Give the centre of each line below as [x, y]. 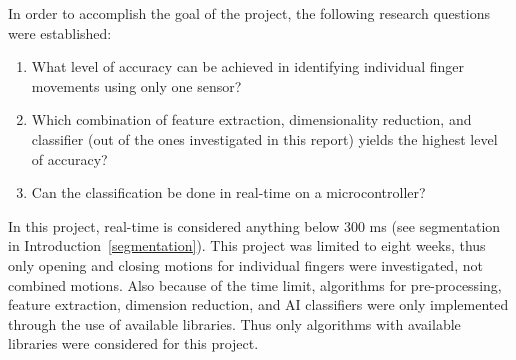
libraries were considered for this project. [133, 343]
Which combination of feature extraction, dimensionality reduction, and [251, 119]
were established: [60, 32]
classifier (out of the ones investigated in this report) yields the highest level [264, 138]
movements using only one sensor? [136, 85]
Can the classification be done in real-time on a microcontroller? [228, 192]
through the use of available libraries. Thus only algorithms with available [234, 323]
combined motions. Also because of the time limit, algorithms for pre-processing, [255, 284]
